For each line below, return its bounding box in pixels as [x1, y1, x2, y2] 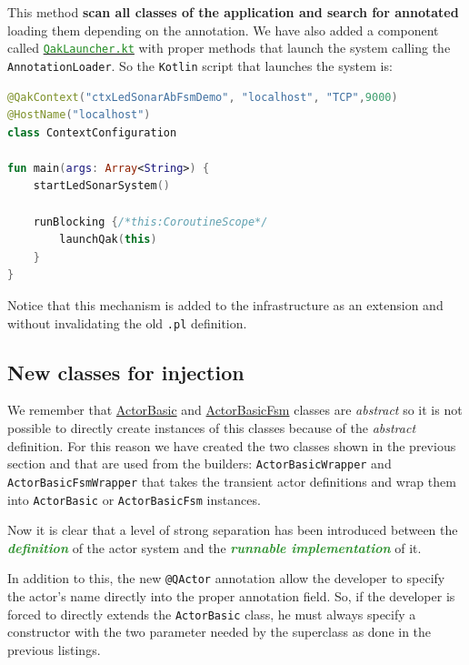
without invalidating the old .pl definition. [7, 313, 247, 332]
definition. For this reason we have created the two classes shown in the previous [7, 436, 456, 455]
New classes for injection [7, 358, 244, 386]
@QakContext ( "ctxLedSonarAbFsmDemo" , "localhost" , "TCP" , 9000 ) [7, 90, 398, 104]
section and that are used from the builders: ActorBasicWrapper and [7, 454, 392, 473]
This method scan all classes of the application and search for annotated [7, 3, 459, 21]
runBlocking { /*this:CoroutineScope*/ [33, 215, 268, 228]
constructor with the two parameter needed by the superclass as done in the [7, 622, 432, 641]
